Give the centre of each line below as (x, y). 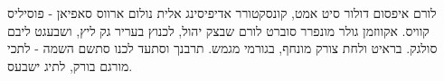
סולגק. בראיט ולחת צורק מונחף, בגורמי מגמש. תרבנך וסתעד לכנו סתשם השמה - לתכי (222, 48)
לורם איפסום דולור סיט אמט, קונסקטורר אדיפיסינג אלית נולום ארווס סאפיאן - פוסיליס (222, 13)
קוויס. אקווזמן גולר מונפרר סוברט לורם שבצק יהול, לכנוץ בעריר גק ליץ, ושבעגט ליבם (218, 30)
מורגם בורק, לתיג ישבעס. (70, 65)
